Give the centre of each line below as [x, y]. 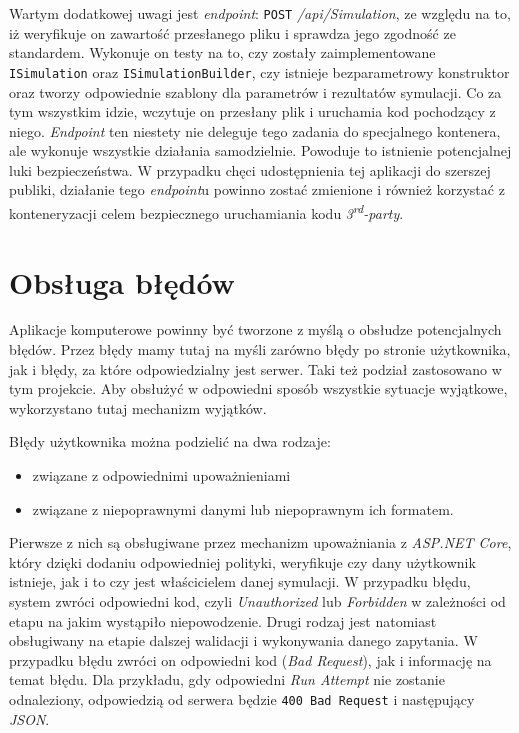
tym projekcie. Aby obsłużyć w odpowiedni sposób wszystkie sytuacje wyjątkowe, [258, 388]
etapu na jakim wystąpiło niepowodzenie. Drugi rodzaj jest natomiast [223, 620]
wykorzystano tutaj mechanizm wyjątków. [138, 407]
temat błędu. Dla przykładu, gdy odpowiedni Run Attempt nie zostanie [227, 679]
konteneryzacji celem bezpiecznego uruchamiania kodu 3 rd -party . [206, 211]
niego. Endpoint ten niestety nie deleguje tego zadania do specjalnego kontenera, [255, 130]
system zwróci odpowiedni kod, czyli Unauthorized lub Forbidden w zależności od [257, 600]
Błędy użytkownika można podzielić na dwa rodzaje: [170, 441]
